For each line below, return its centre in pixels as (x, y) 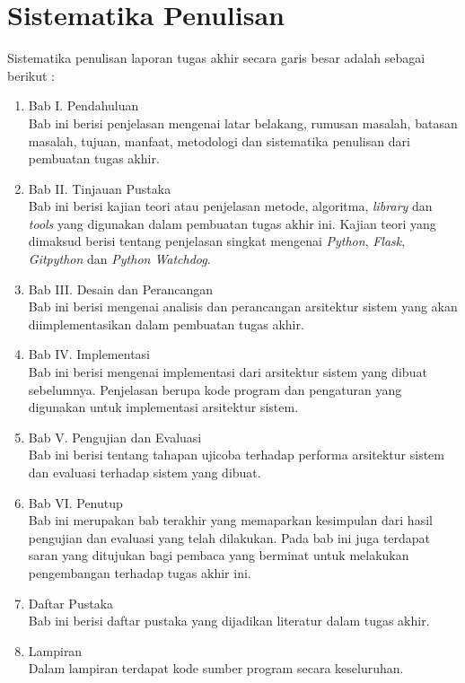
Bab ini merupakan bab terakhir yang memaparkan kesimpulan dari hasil (230, 520)
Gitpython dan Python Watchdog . (119, 259)
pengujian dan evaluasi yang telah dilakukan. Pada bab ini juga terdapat (229, 537)
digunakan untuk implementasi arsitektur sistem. (163, 407)
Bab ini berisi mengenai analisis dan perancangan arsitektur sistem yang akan (243, 306)
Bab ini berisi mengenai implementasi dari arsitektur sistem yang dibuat (228, 372)
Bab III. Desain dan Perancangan (121, 289)
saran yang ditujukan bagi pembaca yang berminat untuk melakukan (219, 555)
